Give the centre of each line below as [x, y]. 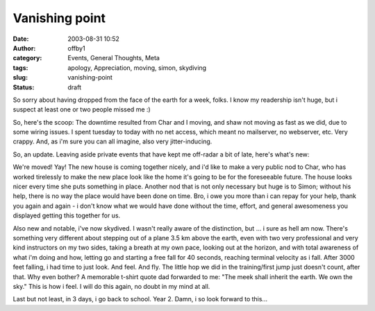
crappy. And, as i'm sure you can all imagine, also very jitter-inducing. [112, 141]
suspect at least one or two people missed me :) [82, 109]
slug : [20, 78]
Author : [24, 48]
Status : [24, 87]
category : [27, 58]
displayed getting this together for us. [67, 215]
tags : [20, 68]
